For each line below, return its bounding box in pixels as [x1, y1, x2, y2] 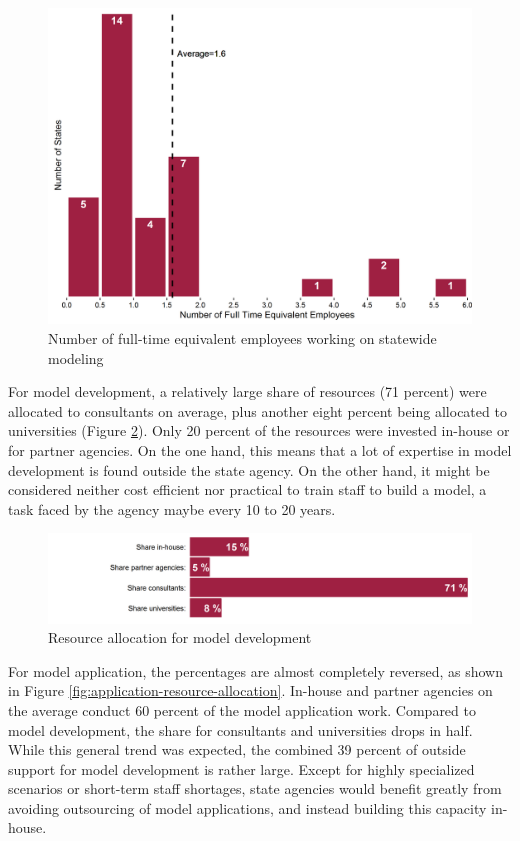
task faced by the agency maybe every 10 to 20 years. [8, 498, 336, 519]
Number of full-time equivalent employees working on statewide [48, 327, 437, 348]
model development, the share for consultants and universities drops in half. [8, 719, 473, 740]
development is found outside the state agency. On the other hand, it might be [8, 459, 490, 480]
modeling [48, 347, 104, 368]
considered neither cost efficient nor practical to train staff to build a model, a [8, 479, 487, 500]
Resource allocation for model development [48, 627, 312, 648]
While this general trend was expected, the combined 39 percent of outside [8, 739, 466, 760]
